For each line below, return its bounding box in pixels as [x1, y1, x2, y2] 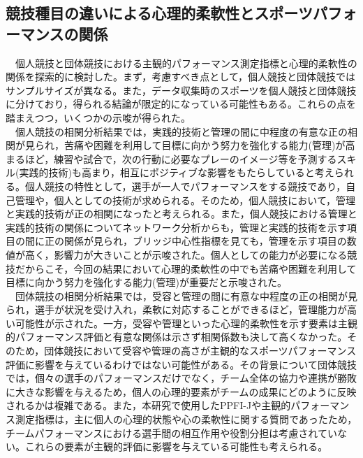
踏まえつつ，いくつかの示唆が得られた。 [6, 110, 191, 124]
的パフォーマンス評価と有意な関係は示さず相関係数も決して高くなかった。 [6, 329, 348, 344]
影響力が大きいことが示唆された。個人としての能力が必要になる [54, 247, 348, 262]
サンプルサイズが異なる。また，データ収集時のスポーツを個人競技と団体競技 [6, 83, 357, 97]
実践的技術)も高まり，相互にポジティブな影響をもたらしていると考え [19, 165, 334, 180]
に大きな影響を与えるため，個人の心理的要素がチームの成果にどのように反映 [6, 384, 357, 399]
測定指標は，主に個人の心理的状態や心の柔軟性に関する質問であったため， [15, 412, 357, 427]
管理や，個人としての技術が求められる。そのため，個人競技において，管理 [15, 192, 355, 207]
